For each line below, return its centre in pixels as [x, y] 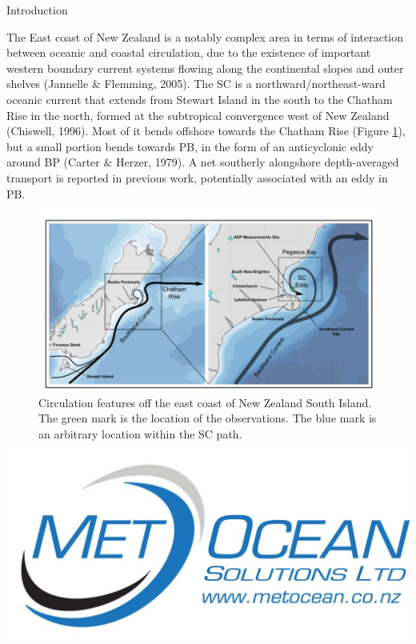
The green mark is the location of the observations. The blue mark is [208, 418]
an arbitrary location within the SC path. [140, 433]
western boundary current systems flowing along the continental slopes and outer [205, 68]
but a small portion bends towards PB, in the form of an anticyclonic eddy [190, 146]
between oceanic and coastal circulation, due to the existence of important [189, 52]
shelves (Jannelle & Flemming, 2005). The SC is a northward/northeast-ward [196, 84]
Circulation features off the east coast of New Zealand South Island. [205, 402]
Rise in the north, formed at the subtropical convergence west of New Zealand [198, 115]
